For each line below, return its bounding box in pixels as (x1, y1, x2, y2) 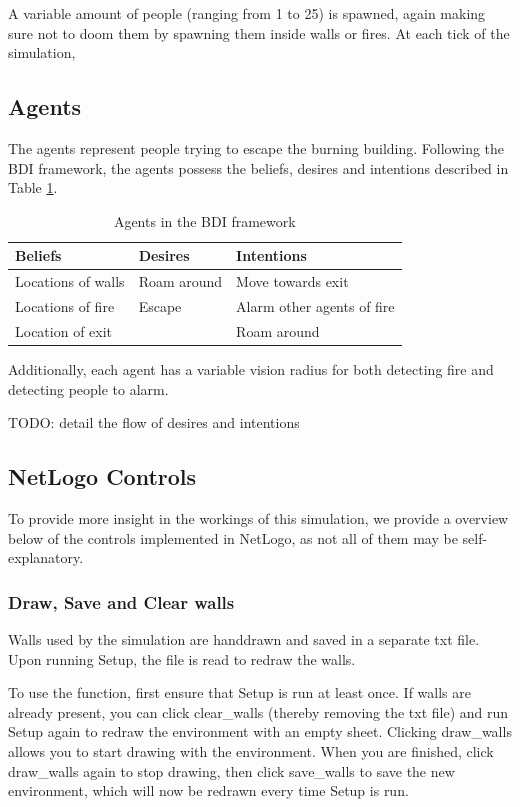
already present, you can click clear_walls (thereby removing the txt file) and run (8, 701, 509, 722)
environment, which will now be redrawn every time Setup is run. (8, 780, 409, 801)
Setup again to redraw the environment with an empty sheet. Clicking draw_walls (8, 721, 512, 742)
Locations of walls (15, 271, 125, 292)
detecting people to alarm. (8, 378, 169, 399)
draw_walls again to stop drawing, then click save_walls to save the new (8, 760, 455, 781)
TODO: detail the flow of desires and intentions (8, 412, 300, 433)
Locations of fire (15, 296, 115, 317)
